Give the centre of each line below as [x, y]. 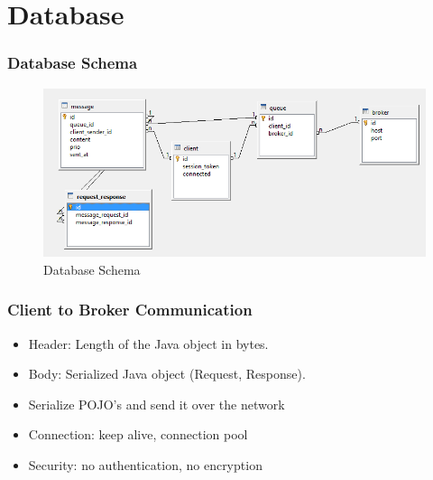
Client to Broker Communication [130, 310]
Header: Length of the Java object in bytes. [148, 343]
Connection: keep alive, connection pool [138, 434]
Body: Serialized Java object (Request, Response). [167, 374]
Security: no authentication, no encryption [145, 464]
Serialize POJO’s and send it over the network [157, 404]
